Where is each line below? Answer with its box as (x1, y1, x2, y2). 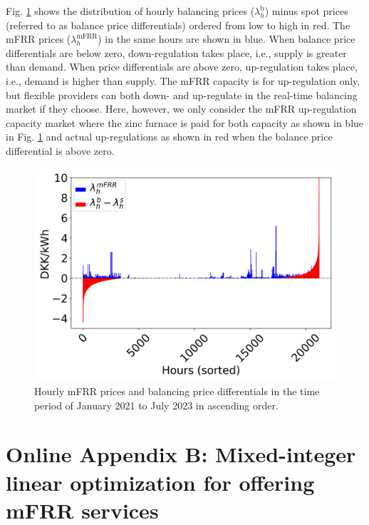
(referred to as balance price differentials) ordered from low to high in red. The (6, 17, 350, 32)
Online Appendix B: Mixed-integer (6, 439, 356, 469)
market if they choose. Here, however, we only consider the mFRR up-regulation (6, 101, 357, 116)
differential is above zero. (6, 143, 115, 158)
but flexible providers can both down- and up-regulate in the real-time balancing (6, 87, 358, 102)
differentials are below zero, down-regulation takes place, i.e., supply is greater (6, 45, 347, 60)
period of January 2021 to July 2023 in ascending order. (34, 397, 279, 412)
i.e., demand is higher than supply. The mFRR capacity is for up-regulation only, (6, 73, 360, 88)
